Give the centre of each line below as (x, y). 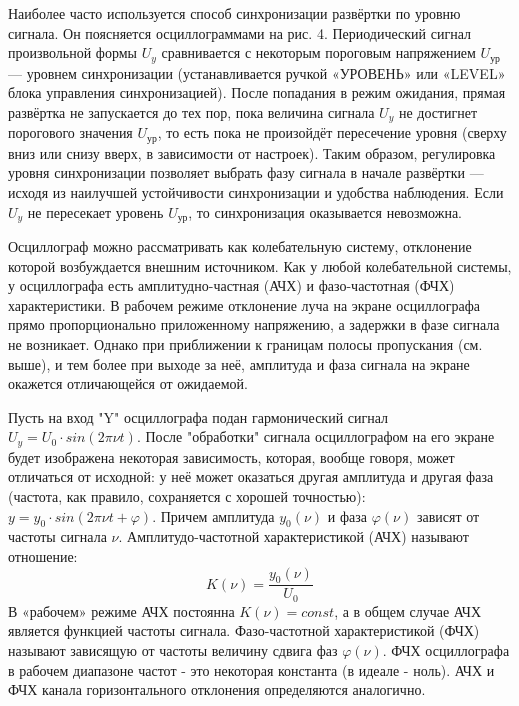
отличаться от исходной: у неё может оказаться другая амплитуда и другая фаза (251, 476)
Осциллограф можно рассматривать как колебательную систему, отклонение (240, 245)
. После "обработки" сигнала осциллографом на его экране (315, 436)
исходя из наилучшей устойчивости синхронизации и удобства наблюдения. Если (256, 191)
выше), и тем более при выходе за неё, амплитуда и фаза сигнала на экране (239, 363)
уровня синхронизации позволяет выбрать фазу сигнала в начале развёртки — (246, 172)
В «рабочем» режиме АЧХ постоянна (121, 610)
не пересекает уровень (95, 211)
